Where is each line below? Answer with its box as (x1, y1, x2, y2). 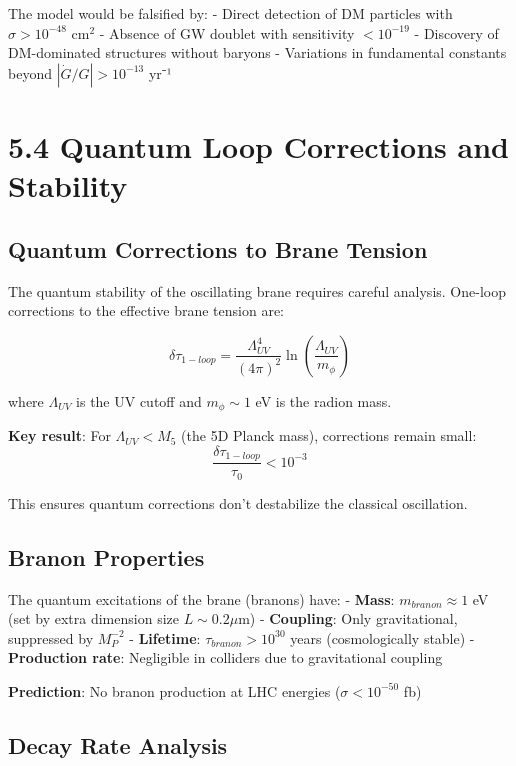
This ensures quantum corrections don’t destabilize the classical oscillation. (8, 492, 468, 513)
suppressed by (8, 627, 94, 648)
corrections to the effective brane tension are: (8, 300, 284, 321)
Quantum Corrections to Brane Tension (8, 233, 428, 264)
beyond (8, 62, 52, 83)
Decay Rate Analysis (8, 729, 228, 760)
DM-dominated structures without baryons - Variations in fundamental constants (8, 42, 507, 63)
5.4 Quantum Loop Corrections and (8, 125, 509, 166)
